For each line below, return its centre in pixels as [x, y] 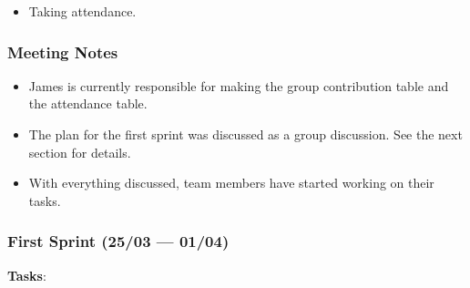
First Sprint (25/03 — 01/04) [118, 241]
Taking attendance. [82, 11]
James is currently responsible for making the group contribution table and [239, 85]
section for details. [80, 152]
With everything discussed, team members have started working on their [231, 183]
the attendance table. [88, 103]
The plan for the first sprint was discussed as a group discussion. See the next [245, 134]
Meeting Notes [63, 51]
